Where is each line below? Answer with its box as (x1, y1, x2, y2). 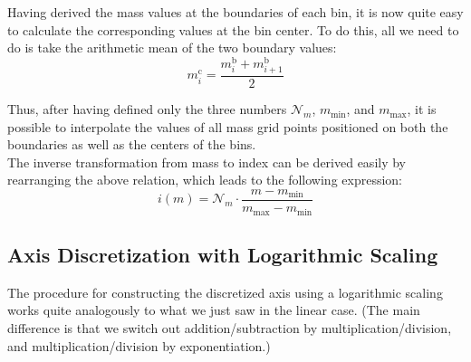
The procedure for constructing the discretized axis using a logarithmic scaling (7, 282, 443, 301)
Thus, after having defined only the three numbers (7, 100, 287, 119)
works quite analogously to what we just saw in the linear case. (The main (7, 300, 420, 319)
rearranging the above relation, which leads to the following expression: (7, 170, 403, 189)
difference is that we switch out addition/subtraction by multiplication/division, (7, 318, 452, 337)
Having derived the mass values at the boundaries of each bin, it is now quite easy (7, 3, 464, 21)
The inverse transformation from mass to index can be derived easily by (7, 152, 407, 171)
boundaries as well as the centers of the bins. (7, 135, 256, 154)
